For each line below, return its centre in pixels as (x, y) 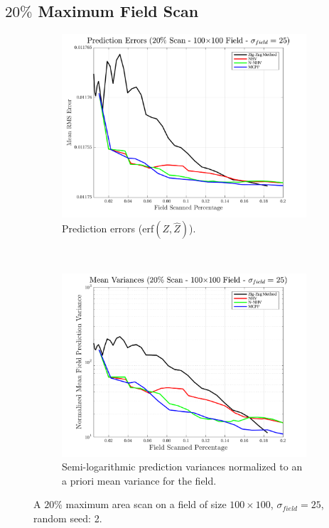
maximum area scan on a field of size (146, 504)
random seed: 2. (68, 518)
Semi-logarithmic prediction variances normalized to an (182, 467)
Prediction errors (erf (108, 228)
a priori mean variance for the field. (139, 480)
